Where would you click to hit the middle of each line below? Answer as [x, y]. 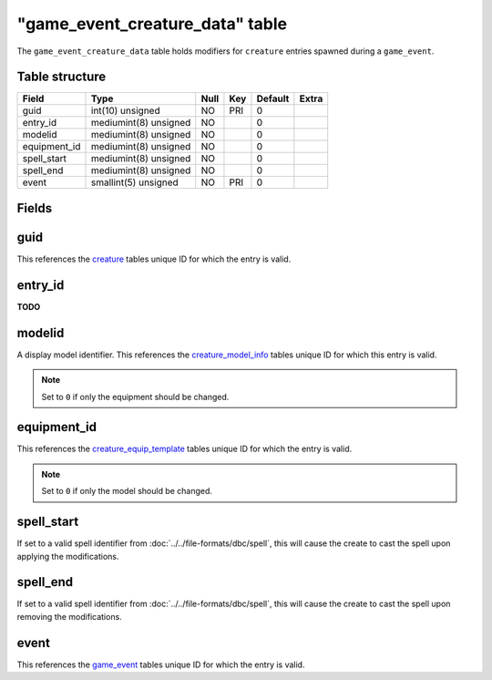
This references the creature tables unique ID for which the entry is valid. [154, 259]
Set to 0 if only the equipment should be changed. [135, 397]
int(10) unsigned [126, 111]
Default [273, 98]
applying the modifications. [68, 556]
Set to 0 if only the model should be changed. [127, 491]
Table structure [61, 77]
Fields [35, 208]
